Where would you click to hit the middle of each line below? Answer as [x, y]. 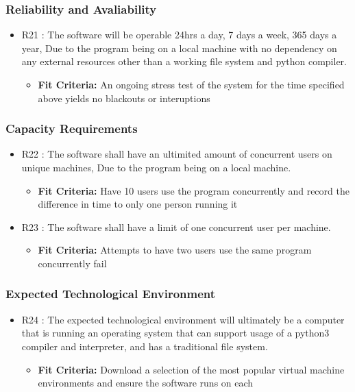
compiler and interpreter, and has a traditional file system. [145, 346]
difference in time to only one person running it [138, 204]
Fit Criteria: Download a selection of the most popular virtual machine [191, 369]
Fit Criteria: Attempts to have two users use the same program [175, 250]
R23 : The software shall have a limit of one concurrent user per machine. [176, 226]
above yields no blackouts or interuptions [124, 98]
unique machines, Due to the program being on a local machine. [156, 167]
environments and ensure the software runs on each [146, 383]
